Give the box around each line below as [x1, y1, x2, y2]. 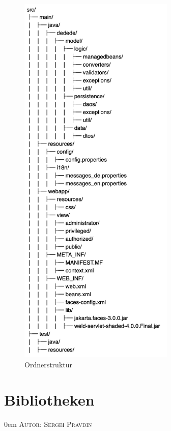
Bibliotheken [4, 389, 95, 410]
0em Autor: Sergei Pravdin [4, 418, 92, 429]
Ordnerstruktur [24, 359, 72, 369]
